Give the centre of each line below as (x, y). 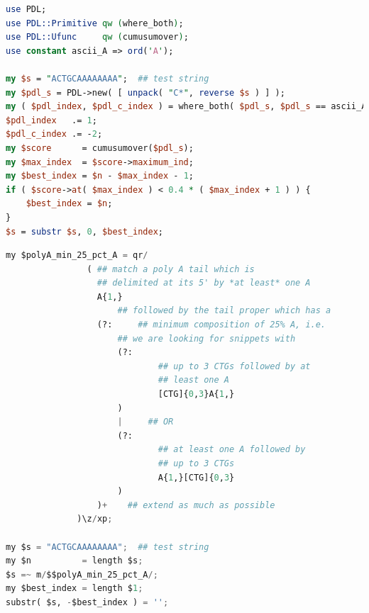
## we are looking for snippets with (206, 338)
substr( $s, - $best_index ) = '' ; (87, 602)
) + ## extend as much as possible (186, 505)
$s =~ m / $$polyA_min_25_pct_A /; (82, 574)
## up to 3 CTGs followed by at (234, 366)
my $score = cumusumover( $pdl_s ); (100, 148)
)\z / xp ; (95, 519)
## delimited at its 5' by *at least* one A (204, 283)
